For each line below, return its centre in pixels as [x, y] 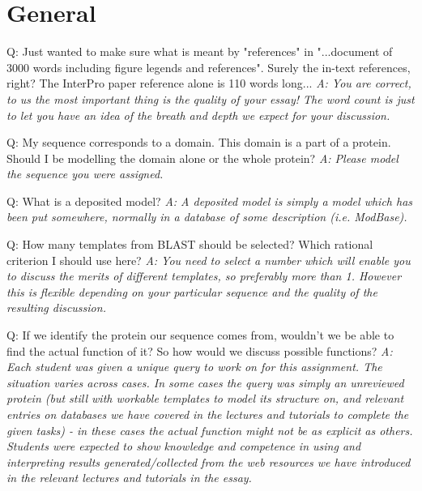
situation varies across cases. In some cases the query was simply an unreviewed [205, 382]
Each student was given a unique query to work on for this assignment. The [194, 367]
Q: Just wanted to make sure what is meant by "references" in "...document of [200, 51]
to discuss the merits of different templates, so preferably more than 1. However [204, 276]
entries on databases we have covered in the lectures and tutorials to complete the [208, 414]
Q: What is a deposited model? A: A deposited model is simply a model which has [210, 201]
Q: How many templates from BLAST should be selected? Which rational [190, 244]
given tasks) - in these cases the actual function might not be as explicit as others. [210, 430]
